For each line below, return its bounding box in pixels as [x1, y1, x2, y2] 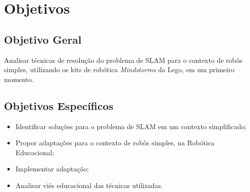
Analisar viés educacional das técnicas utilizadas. [15, 180, 163, 190]
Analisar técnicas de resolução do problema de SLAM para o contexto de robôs [4, 55, 243, 65]
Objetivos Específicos [4, 98, 114, 113]
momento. [4, 74, 34, 84]
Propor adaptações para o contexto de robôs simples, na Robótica [15, 137, 215, 148]
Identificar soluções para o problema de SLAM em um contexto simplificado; [15, 121, 247, 131]
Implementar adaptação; [15, 164, 89, 174]
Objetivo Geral [4, 31, 82, 47]
